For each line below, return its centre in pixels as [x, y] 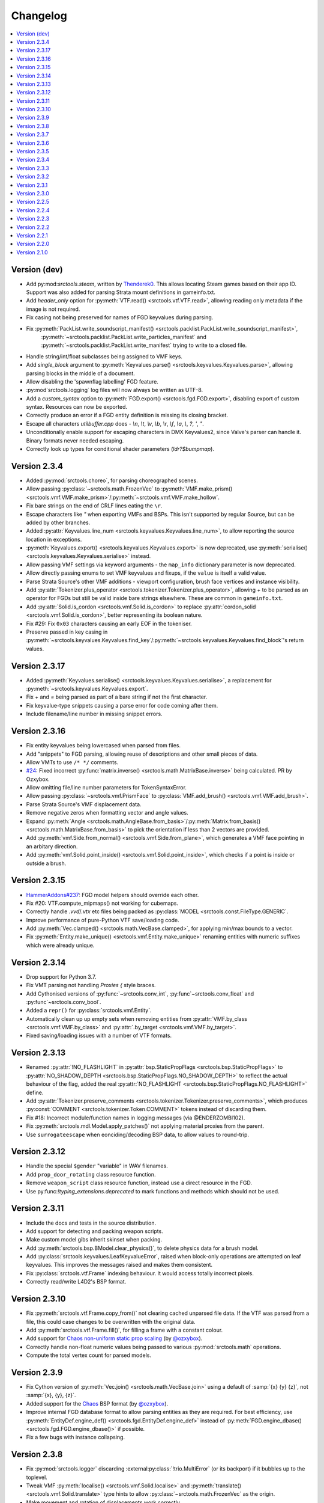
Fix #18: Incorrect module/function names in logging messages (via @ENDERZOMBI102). [136, 1118]
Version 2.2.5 [33, 202]
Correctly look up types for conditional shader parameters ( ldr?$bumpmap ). [120, 449]
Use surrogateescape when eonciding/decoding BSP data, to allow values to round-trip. [137, 1134]
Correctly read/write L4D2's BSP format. [76, 1282]
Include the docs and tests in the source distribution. [91, 1223]
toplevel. [37, 1477]
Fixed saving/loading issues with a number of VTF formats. [99, 1036]
